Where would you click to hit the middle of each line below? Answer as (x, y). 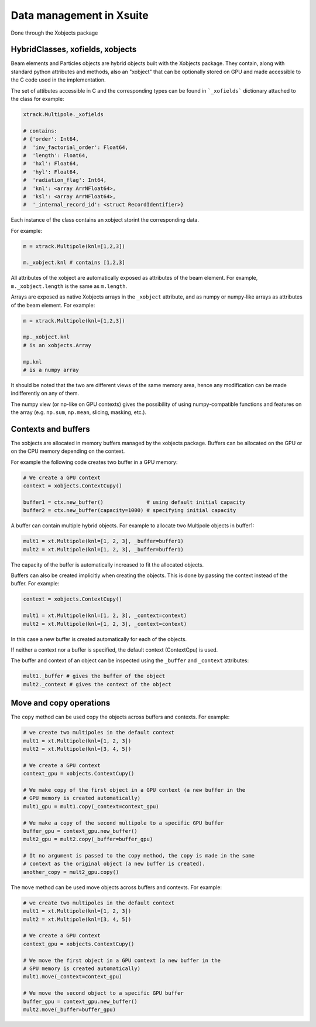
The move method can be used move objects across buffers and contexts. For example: (116, 887)
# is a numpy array (51, 370)
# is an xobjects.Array (57, 345)
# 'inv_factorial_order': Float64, (76, 147)
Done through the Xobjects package (54, 33)
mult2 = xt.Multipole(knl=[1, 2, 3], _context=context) (105, 624)
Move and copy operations (61, 703)
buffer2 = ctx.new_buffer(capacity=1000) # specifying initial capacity (130, 511)
